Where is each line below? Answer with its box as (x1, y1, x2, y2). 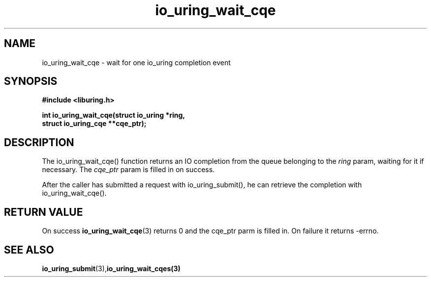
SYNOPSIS (4, 75, 58, 88)
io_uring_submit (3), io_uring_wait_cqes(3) (42, 264, 181, 273)
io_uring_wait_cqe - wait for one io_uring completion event (42, 58, 231, 67)
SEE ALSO (4, 243, 54, 256)
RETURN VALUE (4, 205, 83, 218)
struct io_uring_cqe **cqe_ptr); (42, 119, 147, 128)
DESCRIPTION (4, 136, 74, 149)
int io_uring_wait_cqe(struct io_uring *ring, (42, 111, 185, 120)
